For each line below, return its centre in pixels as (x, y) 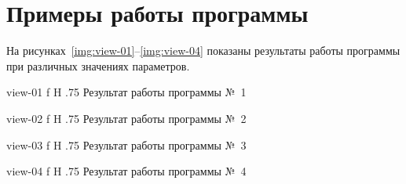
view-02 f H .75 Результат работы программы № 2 (126, 118)
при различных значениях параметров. (98, 65)
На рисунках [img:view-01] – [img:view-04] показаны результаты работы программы (203, 51)
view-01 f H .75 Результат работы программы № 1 (126, 92)
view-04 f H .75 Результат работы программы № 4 (126, 171)
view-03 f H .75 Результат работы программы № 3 (126, 144)
